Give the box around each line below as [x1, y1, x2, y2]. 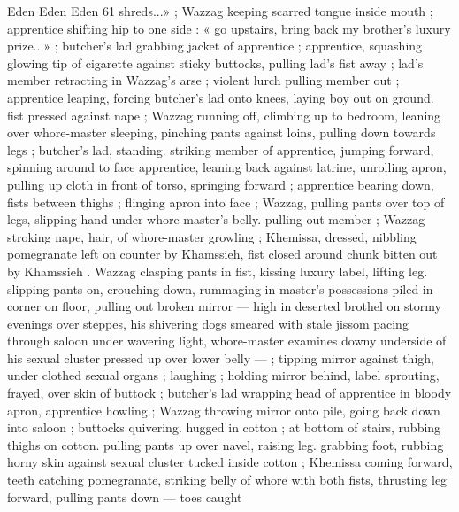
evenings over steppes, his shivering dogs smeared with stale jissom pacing [7, 314, 409, 332]
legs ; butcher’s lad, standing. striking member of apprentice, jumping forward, [7, 140, 434, 159]
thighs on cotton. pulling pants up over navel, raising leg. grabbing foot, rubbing [7, 435, 444, 454]
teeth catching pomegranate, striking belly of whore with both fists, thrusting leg [7, 470, 448, 489]
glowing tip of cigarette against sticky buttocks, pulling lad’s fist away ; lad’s [7, 53, 424, 72]
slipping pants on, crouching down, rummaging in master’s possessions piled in [7, 279, 433, 298]
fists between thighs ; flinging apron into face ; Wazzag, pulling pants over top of [7, 192, 445, 211]
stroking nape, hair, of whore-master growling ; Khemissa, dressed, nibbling [7, 227, 417, 245]
